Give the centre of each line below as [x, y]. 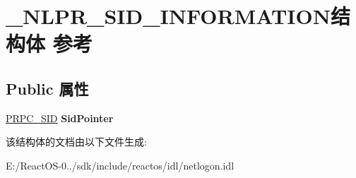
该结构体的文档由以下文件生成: [76, 142]
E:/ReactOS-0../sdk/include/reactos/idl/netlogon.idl [120, 165]
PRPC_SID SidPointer [60, 118]
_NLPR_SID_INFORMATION [168, 16]
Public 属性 [47, 88]
